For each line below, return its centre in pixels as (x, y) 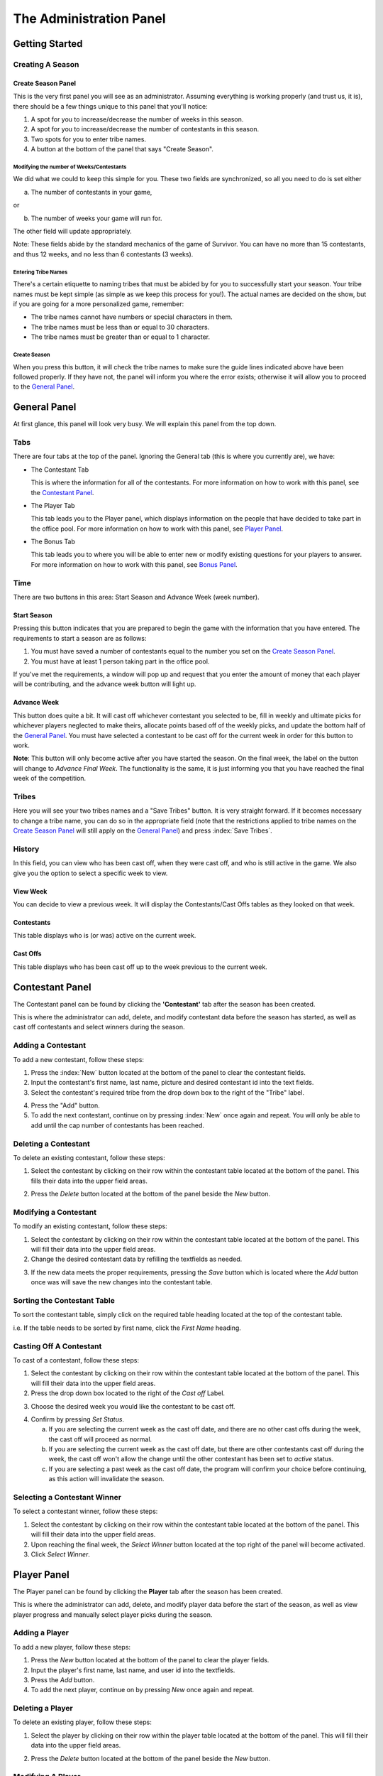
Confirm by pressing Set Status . (77, 1419)
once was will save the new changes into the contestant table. (122, 1282)
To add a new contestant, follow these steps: (79, 1059)
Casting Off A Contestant (57, 1346)
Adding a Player (41, 1632)
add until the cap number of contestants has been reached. (118, 1125)
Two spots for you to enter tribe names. (89, 139)
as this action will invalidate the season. (106, 1479)
